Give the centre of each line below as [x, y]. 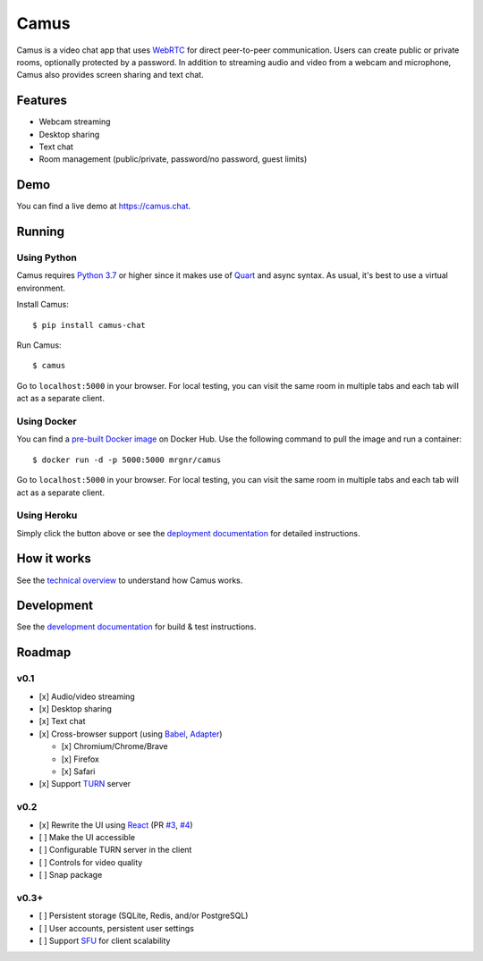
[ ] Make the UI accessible [87, 837]
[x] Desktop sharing [75, 709]
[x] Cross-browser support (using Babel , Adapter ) [131, 734]
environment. [41, 288]
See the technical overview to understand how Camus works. [130, 580]
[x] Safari [78, 771]
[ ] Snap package [71, 875]
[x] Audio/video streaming [87, 696]
